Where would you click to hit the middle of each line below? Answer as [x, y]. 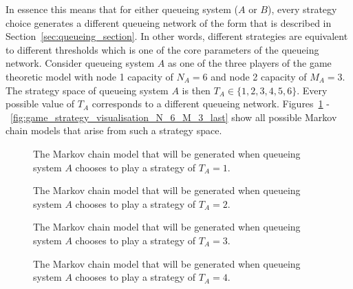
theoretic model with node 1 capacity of [89, 76]
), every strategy [302, 9]
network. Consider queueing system [80, 63]
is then [196, 90]
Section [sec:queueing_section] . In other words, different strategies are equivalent [177, 36]
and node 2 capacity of [259, 76]
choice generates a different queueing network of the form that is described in [169, 22]
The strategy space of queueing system [87, 90]
